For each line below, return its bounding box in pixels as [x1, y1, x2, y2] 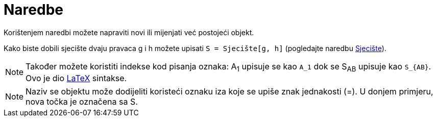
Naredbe [4, 1, 63, 18]
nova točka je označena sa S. [26, 96, 138, 107]
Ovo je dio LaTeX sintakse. [26, 72, 127, 83]
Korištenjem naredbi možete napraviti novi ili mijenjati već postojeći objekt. [4, 28, 254, 37]
